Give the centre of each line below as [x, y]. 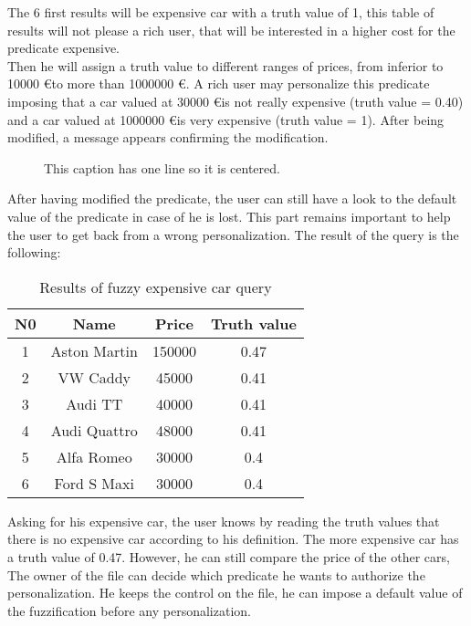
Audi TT [94, 403]
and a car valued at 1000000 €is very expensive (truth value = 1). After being [226, 119]
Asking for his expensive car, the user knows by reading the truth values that [224, 521]
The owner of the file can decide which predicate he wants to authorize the [216, 574]
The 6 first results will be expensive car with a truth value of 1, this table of [221, 12]
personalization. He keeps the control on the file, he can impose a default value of [235, 593]
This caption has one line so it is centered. [162, 167]
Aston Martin [94, 350]
